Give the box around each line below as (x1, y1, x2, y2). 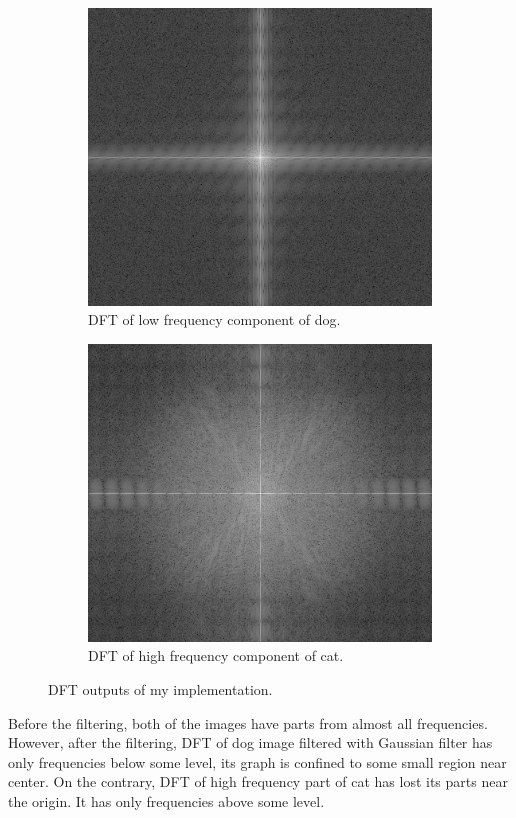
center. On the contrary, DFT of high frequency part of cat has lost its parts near (8, 771, 508, 792)
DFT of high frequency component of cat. (88, 645, 344, 666)
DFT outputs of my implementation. (48, 679, 273, 699)
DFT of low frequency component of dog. (88, 309, 341, 330)
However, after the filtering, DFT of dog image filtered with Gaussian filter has (8, 732, 493, 753)
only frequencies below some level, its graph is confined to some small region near (8, 751, 507, 772)
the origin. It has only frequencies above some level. (8, 790, 325, 811)
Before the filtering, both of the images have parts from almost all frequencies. (8, 712, 488, 733)
